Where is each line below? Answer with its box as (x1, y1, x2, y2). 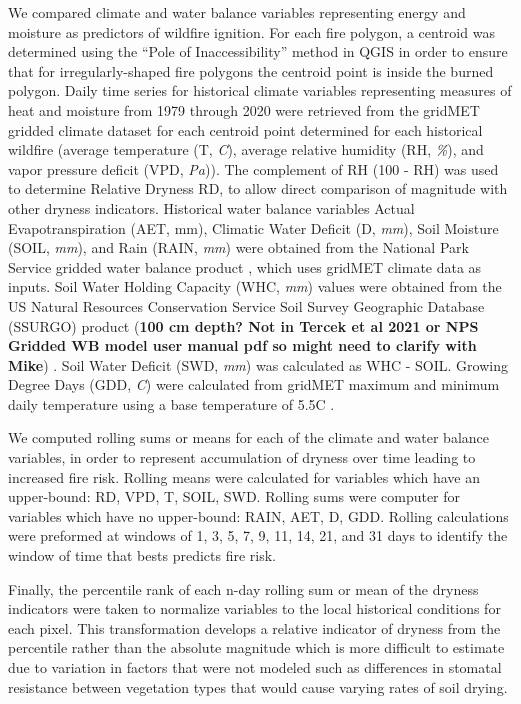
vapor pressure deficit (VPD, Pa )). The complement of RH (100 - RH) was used (8, 158, 499, 179)
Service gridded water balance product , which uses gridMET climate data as (8, 256, 482, 277)
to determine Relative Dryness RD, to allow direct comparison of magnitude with (8, 178, 508, 199)
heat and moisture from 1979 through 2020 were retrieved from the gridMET (8, 99, 480, 120)
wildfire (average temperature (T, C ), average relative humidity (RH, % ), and (8, 139, 484, 160)
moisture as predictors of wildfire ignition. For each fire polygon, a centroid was (8, 21, 495, 42)
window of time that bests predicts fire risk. (8, 545, 276, 566)
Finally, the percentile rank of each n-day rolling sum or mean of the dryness (8, 578, 479, 599)
